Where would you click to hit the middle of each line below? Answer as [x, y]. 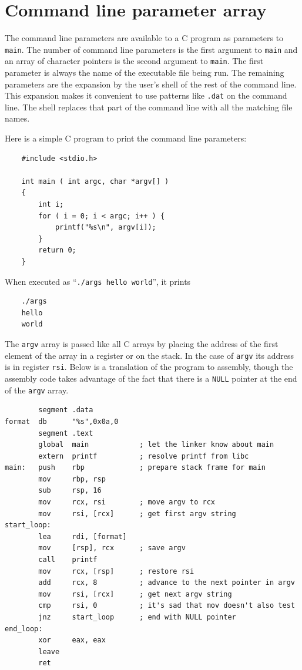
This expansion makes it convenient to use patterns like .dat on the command [146, 95]
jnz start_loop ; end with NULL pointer [137, 617]
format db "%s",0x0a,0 [62, 421]
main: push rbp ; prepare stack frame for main [135, 468]
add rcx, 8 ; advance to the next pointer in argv [167, 583]
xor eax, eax [72, 640]
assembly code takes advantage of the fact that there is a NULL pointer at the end [151, 378]
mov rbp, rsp [72, 479]
